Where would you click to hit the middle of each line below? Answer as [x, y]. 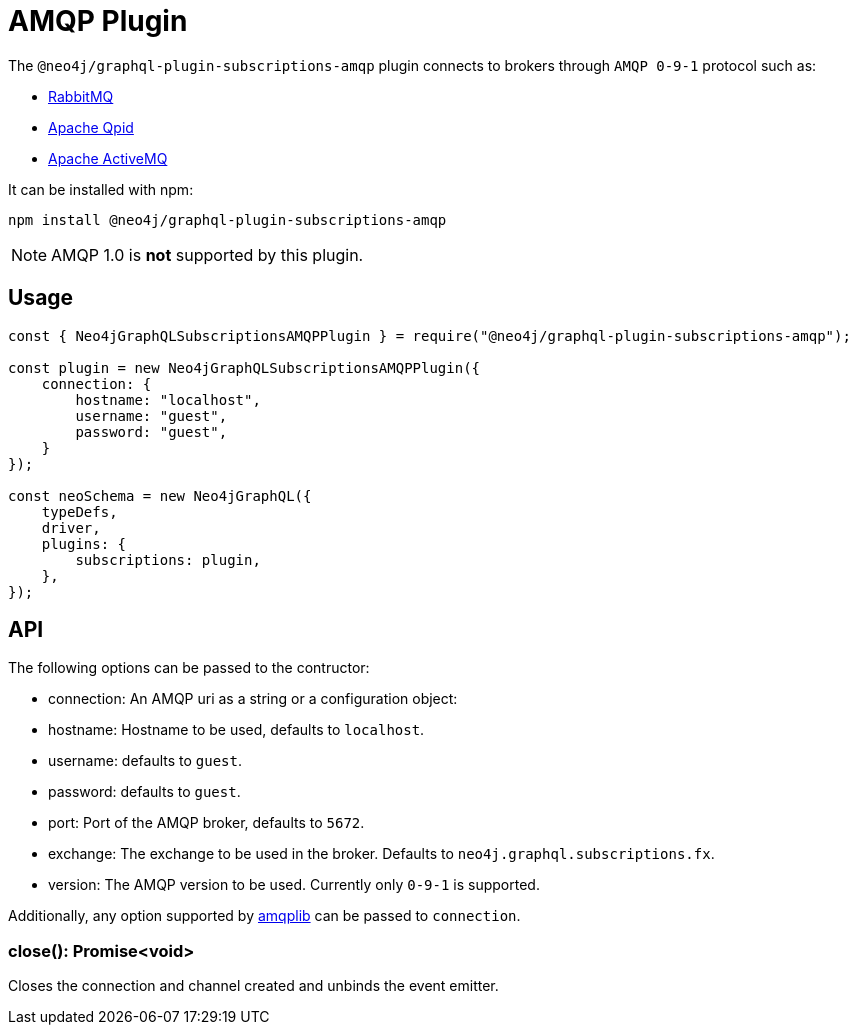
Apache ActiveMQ [108, 158]
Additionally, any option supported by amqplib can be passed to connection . [264, 916]
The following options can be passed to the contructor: [189, 668]
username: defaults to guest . [145, 761]
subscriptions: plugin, [168, 559]
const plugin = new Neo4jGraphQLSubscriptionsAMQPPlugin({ [244, 367]
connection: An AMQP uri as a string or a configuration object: [253, 699]
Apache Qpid [91, 127]
